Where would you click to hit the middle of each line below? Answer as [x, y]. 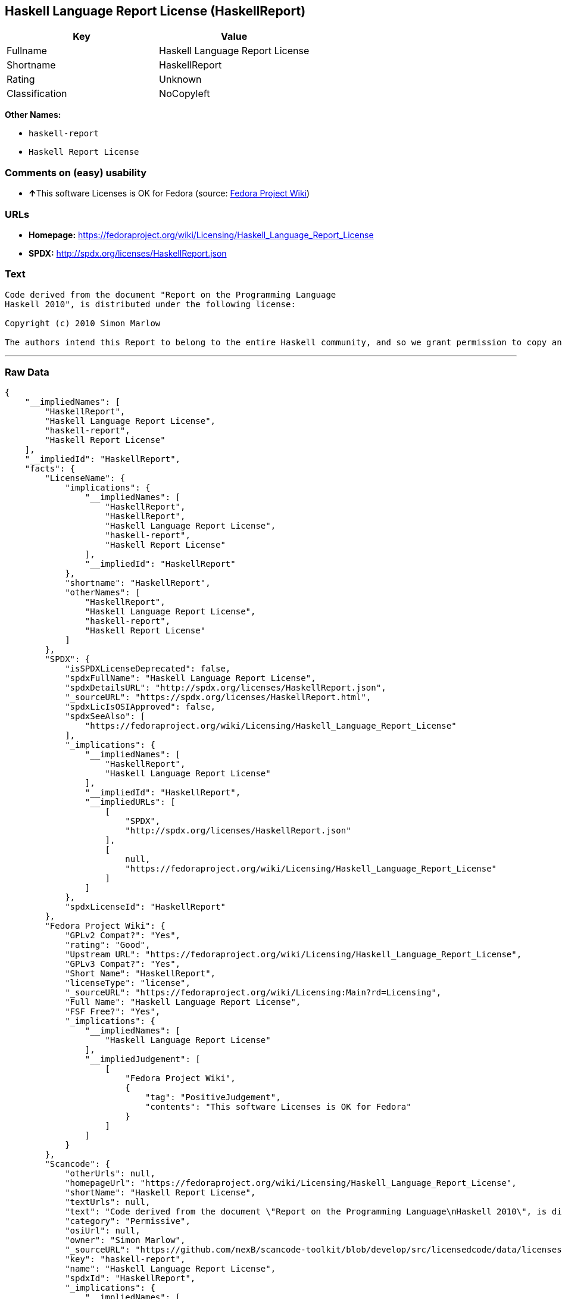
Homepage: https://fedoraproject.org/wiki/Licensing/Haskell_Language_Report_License [201, 235]
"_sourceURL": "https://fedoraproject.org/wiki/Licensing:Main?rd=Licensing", [253, 993]
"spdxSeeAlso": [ [105, 716]
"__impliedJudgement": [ [143, 1059]
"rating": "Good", [108, 945]
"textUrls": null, [108, 1202]
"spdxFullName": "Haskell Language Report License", [191, 678]
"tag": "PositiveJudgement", [213, 1097]
